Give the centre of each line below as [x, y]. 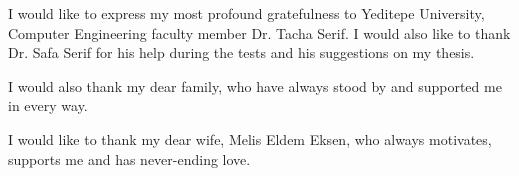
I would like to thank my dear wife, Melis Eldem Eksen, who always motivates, [250, 138]
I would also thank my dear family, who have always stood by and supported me [255, 85]
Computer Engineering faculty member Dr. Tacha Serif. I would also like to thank [259, 32]
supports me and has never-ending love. [129, 158]
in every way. [48, 105]
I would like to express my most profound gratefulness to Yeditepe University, [246, 13]
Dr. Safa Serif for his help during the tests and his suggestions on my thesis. [241, 52]
